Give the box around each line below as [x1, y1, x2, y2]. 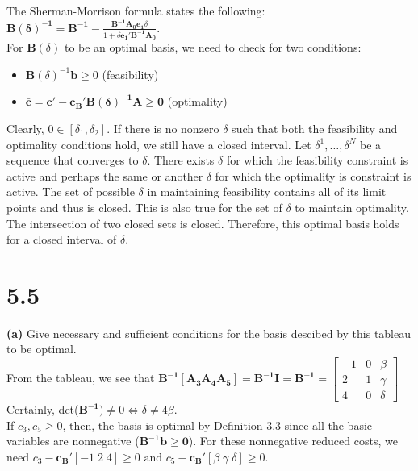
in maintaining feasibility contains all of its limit [147, 183, 387, 200]
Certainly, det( [6, 401, 79, 418]
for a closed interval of [6, 231, 117, 248]
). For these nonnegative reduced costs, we [188, 432, 398, 449]
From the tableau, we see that [6, 369, 155, 386]
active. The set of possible [6, 183, 135, 200]
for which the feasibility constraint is [226, 152, 408, 169]
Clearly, [6, 119, 44, 136]
